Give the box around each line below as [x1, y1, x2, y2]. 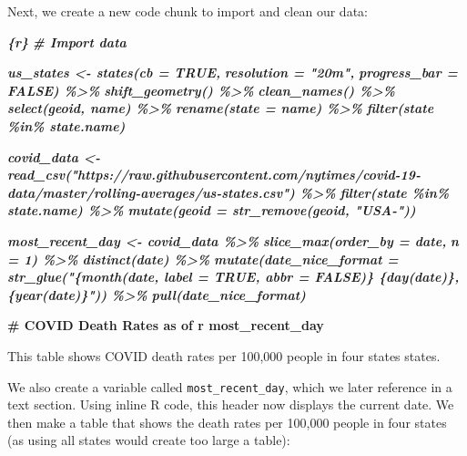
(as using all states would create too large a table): [7, 430, 290, 450]
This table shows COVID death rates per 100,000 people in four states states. [7, 346, 441, 365]
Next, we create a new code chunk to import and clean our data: [7, 2, 368, 20]
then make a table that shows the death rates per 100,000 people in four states [7, 412, 447, 431]
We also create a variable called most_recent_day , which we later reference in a [7, 377, 452, 396]
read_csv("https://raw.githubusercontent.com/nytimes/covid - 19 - [7, 165, 421, 184]
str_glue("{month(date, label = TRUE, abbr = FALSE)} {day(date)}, [7, 267, 460, 286]
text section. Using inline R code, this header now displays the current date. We [7, 395, 454, 414]
